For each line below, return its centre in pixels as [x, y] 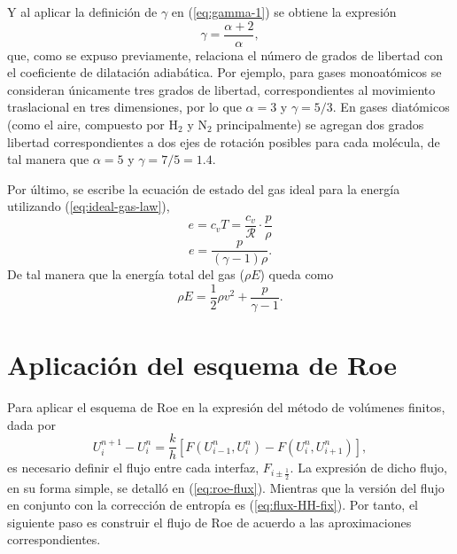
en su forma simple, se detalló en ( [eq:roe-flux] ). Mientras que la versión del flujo [226, 487]
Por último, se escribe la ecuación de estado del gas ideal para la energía [204, 188]
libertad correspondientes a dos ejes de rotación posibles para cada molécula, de [224, 141]
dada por [31, 424]
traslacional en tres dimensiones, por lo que [124, 107]
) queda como [297, 274]
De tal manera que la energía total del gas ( [126, 274]
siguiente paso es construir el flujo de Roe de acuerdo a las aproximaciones [209, 522]
